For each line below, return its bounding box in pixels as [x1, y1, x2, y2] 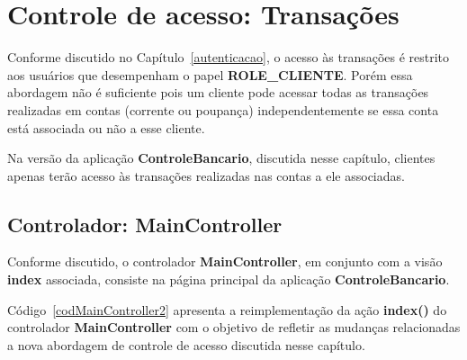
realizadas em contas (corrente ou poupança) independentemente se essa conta [7, 100, 439, 119]
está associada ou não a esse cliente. [7, 118, 205, 137]
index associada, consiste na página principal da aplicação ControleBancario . [7, 270, 450, 289]
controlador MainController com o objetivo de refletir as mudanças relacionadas [7, 318, 461, 337]
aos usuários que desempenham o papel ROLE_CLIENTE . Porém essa [7, 65, 413, 84]
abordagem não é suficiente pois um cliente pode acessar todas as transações [7, 83, 429, 102]
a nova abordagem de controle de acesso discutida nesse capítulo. [7, 335, 365, 354]
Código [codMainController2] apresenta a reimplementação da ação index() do [7, 300, 447, 319]
